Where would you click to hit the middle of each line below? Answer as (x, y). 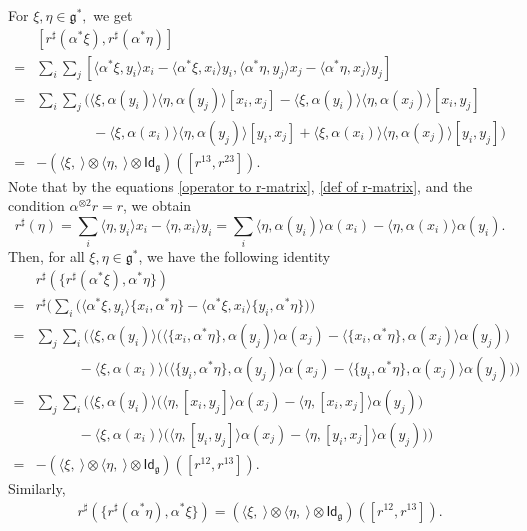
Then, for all (46, 256)
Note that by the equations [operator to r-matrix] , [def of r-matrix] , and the (240, 185)
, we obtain (157, 205)
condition (36, 205)
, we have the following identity (234, 256)
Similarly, (37, 487)
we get (113, 15)
